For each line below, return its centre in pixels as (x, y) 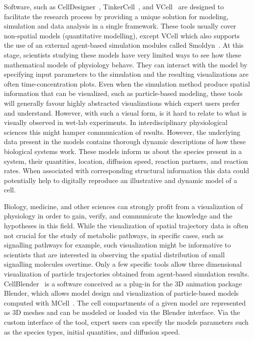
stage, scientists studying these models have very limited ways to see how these (123, 54)
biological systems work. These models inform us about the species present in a (123, 151)
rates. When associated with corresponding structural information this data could (127, 170)
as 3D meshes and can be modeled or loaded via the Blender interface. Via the (122, 312)
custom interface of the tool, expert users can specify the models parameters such (126, 322)
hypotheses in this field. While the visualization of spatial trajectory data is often (126, 226)
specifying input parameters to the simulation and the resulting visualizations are (126, 74)
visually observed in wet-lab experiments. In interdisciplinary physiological (116, 122)
